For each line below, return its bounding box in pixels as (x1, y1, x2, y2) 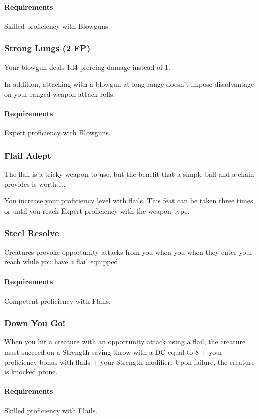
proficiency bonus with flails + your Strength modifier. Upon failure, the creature (4, 356, 255, 367)
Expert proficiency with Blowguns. (4, 127, 111, 138)
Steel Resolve (4, 227, 59, 239)
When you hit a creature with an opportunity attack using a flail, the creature (4, 336, 246, 347)
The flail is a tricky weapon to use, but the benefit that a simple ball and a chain (4, 169, 254, 179)
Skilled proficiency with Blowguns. (4, 20, 110, 31)
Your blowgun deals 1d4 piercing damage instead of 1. (4, 61, 170, 72)
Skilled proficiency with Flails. (4, 405, 98, 415)
